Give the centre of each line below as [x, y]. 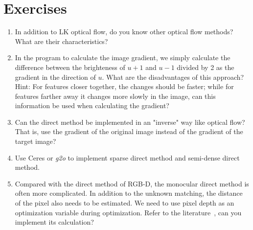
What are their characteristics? [61, 41]
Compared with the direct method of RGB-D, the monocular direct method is [132, 183]
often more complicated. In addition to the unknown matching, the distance [129, 193]
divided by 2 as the [206, 67]
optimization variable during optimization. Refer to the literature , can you [128, 212]
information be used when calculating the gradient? [92, 105]
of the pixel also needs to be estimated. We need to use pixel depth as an [125, 203]
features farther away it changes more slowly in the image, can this [115, 96]
